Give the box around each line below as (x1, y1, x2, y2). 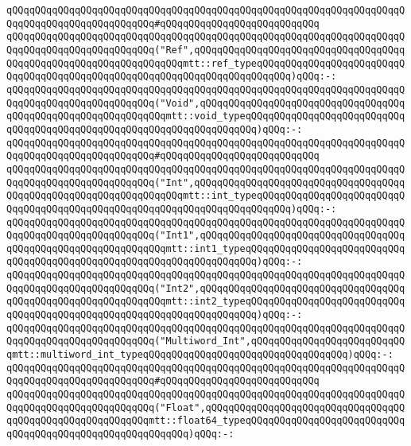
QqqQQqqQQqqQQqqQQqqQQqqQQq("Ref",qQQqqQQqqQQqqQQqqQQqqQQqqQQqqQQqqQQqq (6, 44, 405, 56)
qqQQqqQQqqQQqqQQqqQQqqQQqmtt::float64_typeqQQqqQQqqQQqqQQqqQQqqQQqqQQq (6, 415, 405, 427)
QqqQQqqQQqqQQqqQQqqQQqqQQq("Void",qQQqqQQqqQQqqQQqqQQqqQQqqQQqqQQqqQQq (6, 97, 405, 109)
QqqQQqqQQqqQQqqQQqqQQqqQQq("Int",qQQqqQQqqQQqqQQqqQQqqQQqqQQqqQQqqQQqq (6, 176, 405, 188)
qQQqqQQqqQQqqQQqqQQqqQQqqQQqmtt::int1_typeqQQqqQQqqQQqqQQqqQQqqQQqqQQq (6, 242, 405, 254)
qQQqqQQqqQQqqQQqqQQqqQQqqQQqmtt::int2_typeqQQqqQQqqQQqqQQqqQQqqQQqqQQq (6, 296, 405, 308)
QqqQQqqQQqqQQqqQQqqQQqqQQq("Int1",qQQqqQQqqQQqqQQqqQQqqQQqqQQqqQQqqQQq (6, 230, 405, 242)
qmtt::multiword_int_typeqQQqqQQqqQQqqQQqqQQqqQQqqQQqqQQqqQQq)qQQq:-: (6, 349, 394, 361)
